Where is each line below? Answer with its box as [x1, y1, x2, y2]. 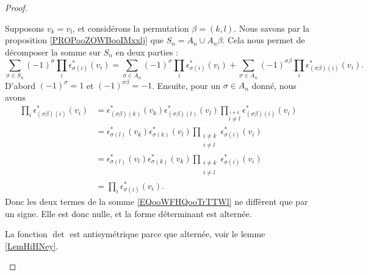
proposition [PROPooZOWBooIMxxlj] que [5, 34, 164, 46]
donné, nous [251, 79, 297, 91]
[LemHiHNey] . [5, 239, 59, 252]
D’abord [5, 79, 36, 91]
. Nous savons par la [234, 21, 310, 34]
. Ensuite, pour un [152, 79, 220, 91]
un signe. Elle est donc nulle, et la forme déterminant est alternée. [5, 207, 252, 220]
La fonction [5, 227, 48, 240]
